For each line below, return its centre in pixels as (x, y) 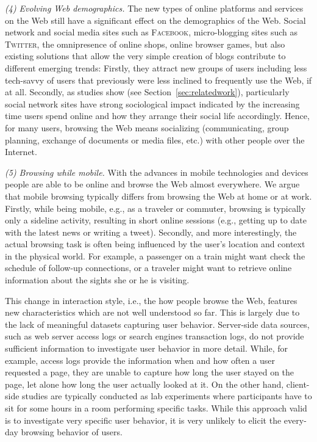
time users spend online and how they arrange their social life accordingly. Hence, (157, 116)
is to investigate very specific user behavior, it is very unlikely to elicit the (143, 420)
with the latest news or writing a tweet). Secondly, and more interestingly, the (151, 232)
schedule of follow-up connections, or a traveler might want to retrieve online (148, 268)
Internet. (21, 152)
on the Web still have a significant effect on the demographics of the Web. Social (155, 20)
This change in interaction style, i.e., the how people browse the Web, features (151, 300)
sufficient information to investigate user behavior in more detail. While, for (147, 348)
